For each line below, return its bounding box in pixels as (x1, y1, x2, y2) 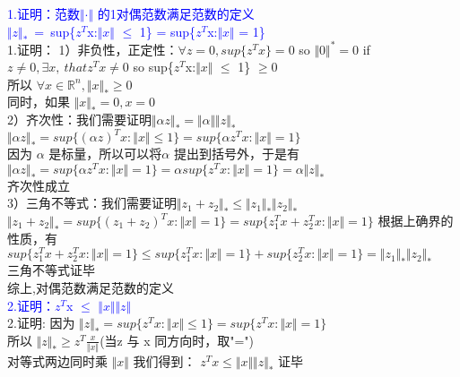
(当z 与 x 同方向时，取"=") (100, 330, 254, 349)
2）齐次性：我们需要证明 (7, 110, 152, 129)
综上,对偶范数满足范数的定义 (7, 278, 174, 297)
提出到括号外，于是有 (173, 144, 299, 163)
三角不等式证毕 (7, 261, 95, 279)
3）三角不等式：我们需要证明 (7, 193, 177, 212)
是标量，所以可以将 (48, 144, 162, 163)
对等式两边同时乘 (7, 352, 108, 371)
